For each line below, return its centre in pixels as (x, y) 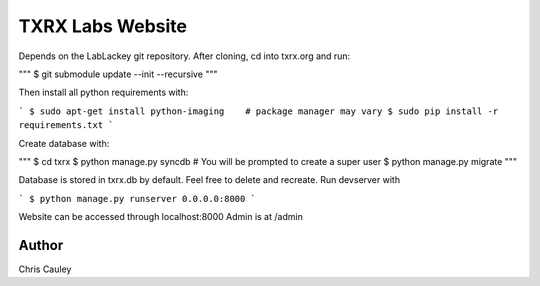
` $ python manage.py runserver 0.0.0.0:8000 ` (137, 198)
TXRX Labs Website (103, 26)
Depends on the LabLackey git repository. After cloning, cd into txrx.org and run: (184, 56)
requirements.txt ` (66, 125)
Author (41, 245)
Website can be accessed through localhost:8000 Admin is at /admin (161, 217)
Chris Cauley (45, 269)
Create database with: (64, 143)
